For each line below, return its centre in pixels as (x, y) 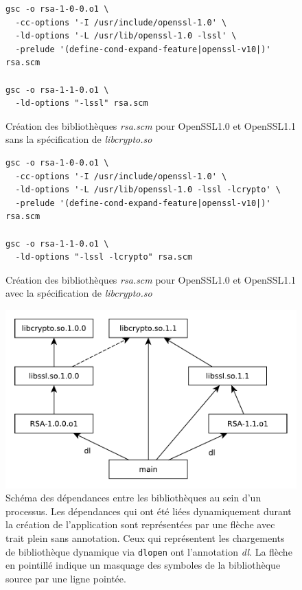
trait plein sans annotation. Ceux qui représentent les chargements (145, 538)
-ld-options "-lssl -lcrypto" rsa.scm (104, 257)
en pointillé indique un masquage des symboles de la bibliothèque (143, 565)
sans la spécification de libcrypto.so (79, 139)
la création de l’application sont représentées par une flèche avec (140, 524)
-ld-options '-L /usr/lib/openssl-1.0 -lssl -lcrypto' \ (148, 190)
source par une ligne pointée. (66, 578)
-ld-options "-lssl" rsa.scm (82, 103)
